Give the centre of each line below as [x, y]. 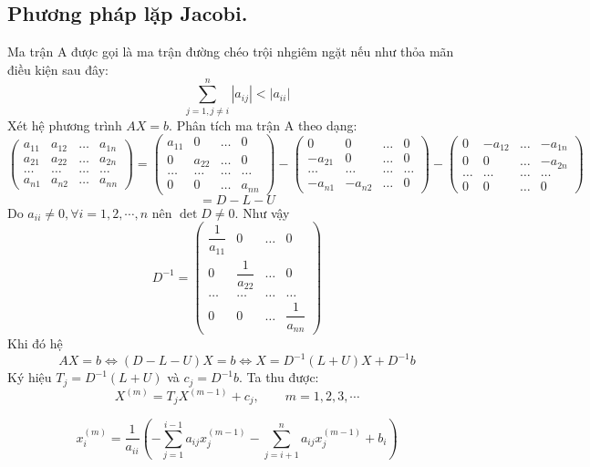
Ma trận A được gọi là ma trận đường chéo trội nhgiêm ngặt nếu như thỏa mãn [231, 52]
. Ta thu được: [279, 377]
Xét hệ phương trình [65, 125]
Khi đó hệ [35, 343]
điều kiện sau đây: [58, 69]
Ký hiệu [30, 377]
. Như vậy [262, 212]
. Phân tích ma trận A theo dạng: [263, 125]
